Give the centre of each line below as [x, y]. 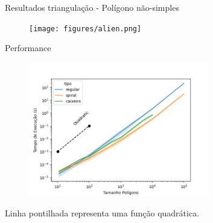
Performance [28, 48]
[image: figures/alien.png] [85, 29]
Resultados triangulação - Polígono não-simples [92, 7]
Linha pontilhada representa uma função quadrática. [102, 213]
